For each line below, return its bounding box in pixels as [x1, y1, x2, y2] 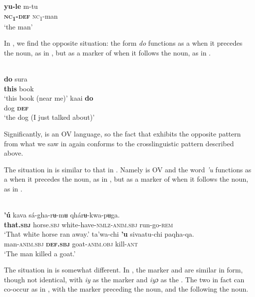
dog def [4, 102, 29, 112]
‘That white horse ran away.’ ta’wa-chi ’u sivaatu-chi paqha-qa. [4, 229, 194, 239]
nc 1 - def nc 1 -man [4, 10, 58, 22]
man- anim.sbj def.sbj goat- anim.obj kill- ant [4, 239, 138, 248]
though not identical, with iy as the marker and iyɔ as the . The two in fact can [4, 274, 245, 284]
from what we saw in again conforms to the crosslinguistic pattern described [4, 138, 234, 148]
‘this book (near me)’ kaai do [4, 93, 94, 103]
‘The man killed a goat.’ [4, 248, 76, 258]
